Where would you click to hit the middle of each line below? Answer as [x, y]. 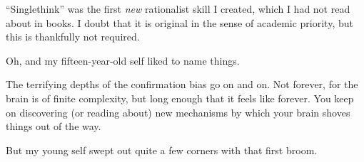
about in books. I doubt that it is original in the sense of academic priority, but [180, 22]
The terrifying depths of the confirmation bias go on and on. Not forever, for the [182, 84]
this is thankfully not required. [73, 37]
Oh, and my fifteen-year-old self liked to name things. [123, 60]
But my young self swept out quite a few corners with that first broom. [162, 150]
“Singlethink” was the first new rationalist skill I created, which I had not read [178, 9]
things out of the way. [54, 126]
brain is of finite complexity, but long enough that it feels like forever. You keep [180, 98]
